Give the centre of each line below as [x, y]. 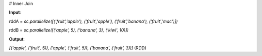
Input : [15, 13]
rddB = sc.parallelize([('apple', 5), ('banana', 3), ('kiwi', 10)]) [69, 30]
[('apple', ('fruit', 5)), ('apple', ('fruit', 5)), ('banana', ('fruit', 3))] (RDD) [78, 48]
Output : [17, 39]
